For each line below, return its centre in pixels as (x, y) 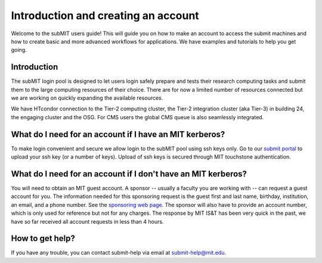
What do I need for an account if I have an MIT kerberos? (118, 134)
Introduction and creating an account (105, 16)
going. (19, 50)
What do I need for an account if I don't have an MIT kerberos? (129, 174)
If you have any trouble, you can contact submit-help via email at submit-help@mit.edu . (119, 253)
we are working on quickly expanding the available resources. (87, 98)
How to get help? (43, 239)
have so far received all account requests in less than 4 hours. (87, 221)
